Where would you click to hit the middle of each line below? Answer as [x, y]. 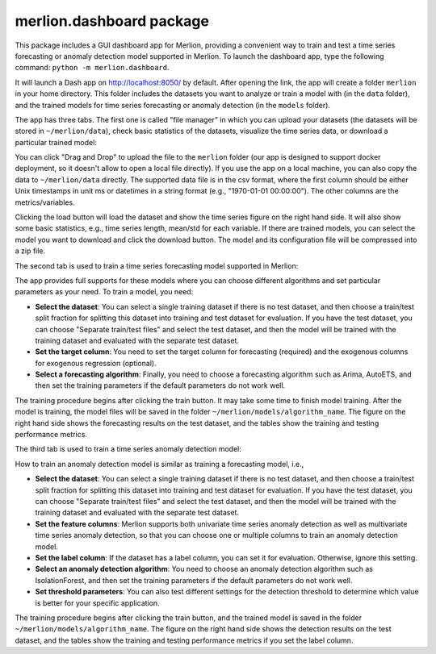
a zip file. [30, 251]
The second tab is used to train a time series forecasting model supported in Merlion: [157, 265]
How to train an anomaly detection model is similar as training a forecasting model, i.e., [159, 464]
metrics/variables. [45, 202]
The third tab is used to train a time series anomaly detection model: [128, 449]
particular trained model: [56, 142]
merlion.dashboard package [112, 21]
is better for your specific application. [98, 603]
